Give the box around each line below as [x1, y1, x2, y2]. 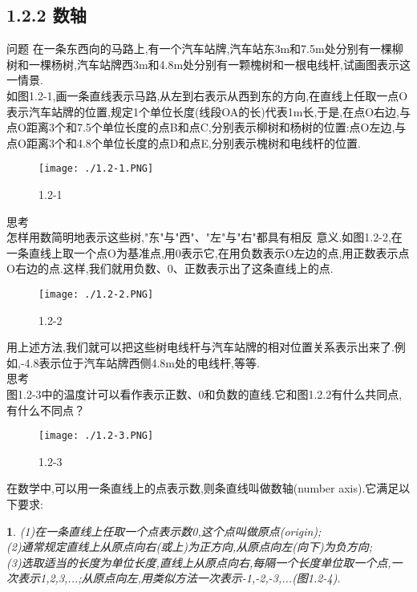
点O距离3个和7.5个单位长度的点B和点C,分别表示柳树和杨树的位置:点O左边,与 [6, 119, 407, 136]
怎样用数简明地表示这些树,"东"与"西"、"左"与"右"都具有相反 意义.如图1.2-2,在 [6, 229, 403, 245]
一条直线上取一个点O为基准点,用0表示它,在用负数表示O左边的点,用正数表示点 [6, 244, 410, 261]
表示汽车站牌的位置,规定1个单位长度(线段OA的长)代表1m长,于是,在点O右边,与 [6, 103, 411, 120]
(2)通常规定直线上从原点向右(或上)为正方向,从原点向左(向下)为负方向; [6, 538, 373, 555]
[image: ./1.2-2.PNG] [38, 288, 154, 300]
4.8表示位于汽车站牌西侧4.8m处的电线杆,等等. [24, 354, 260, 371]
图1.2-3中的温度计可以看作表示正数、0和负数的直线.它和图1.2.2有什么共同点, [6, 386, 403, 403]
